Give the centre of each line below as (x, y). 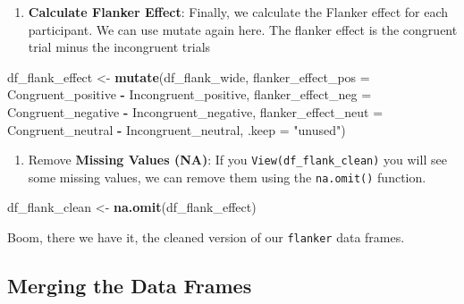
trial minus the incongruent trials (119, 47)
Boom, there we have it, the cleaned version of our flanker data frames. (206, 237)
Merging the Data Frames (130, 286)
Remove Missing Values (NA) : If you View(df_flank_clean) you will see (237, 160)
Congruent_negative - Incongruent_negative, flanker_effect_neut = (195, 111)
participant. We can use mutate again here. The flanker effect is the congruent (243, 29)
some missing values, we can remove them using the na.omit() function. (227, 177)
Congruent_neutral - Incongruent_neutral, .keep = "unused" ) (177, 129)
